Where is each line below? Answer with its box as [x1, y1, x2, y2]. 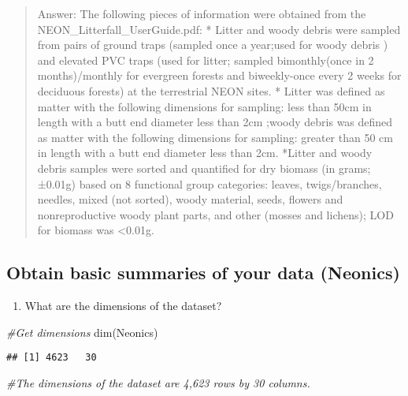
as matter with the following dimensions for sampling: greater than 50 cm [37, 129, 393, 145]
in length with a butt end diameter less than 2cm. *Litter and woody [37, 144, 373, 161]
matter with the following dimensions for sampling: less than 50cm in [37, 98, 372, 114]
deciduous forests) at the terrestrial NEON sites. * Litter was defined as [37, 82, 385, 99]
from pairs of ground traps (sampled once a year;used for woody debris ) [37, 36, 388, 53]
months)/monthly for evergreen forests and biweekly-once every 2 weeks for [37, 67, 402, 84]
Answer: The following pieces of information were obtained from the [37, 6, 366, 21]
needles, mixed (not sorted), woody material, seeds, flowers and [37, 191, 343, 207]
